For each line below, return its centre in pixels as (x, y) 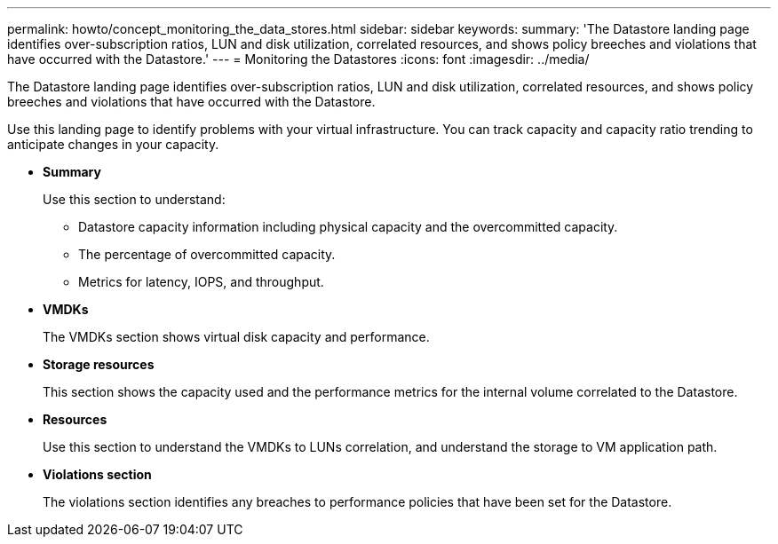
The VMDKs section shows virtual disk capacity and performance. (236, 337)
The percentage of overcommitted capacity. (207, 254)
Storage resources (99, 364)
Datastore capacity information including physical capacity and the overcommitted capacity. (348, 227)
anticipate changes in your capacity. (113, 144)
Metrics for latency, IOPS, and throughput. (201, 282)
